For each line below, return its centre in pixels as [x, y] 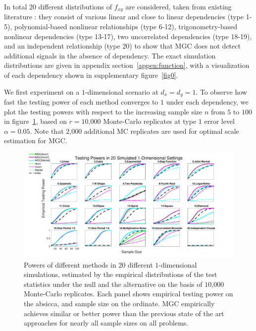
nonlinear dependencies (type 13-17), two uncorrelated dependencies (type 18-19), [128, 36]
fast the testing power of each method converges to [81, 102]
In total [16, 6]
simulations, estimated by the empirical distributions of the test [121, 274]
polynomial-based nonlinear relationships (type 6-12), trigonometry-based [126, 27]
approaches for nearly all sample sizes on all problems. [106, 323]
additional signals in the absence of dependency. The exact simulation [110, 55]
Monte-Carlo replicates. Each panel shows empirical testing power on [128, 294]
